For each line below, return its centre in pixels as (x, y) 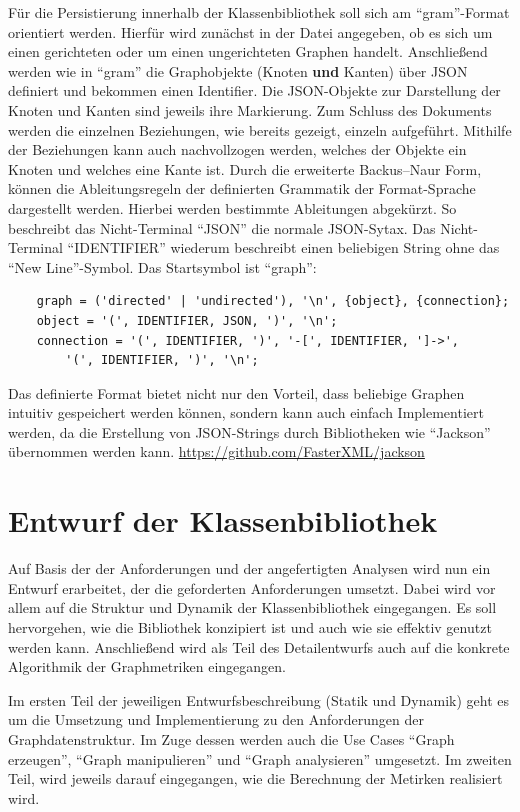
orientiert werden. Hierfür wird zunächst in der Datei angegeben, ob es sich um (250, 31)
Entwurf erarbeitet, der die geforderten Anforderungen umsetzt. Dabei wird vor (252, 587)
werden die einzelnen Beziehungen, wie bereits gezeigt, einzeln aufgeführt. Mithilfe (260, 129)
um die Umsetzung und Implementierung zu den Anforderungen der (216, 719)
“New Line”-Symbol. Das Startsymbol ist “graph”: (162, 266)
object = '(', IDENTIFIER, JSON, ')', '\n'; (187, 320)
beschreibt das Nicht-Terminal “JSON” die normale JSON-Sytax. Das (222, 227)
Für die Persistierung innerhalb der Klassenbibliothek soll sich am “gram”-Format (259, 12)
